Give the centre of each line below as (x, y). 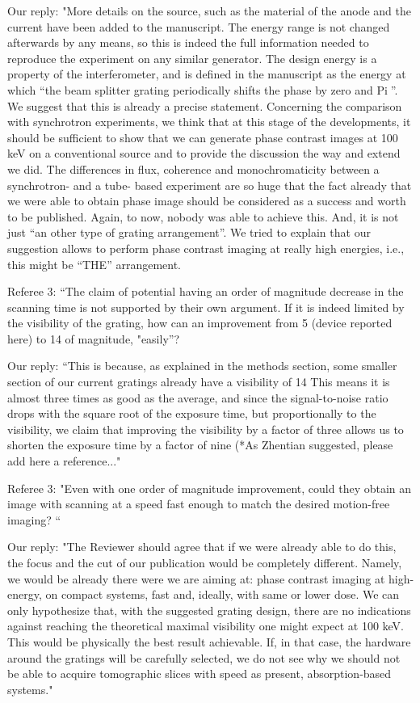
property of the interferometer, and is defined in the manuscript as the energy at (207, 74)
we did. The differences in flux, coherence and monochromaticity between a (193, 168)
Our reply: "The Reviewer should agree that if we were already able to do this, (202, 547)
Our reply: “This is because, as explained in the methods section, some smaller (202, 366)
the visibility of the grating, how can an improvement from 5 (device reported (200, 323)
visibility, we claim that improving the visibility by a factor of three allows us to (206, 429)
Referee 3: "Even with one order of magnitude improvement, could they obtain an (210, 488)
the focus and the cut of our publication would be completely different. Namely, (205, 562)
